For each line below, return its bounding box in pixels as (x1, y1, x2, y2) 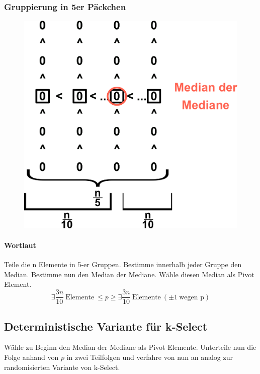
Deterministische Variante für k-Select (4, 318, 208, 334)
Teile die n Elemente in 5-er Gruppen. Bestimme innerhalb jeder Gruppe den (4, 259, 242, 270)
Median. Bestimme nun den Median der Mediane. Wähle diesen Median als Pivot (4, 269, 254, 279)
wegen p (179, 293, 204, 301)
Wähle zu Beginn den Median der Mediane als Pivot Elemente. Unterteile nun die (4, 342, 256, 352)
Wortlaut (4, 240, 36, 251)
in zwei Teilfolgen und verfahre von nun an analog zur (66, 351, 233, 362)
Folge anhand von (4, 351, 59, 362)
